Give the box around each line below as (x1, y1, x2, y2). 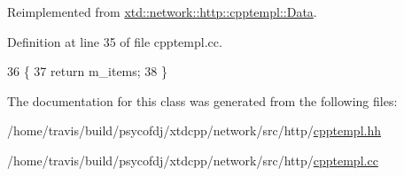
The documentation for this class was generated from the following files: (7, 91, 398, 110)
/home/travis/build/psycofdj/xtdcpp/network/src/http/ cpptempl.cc (7, 150, 378, 169)
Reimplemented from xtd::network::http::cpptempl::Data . (7, 3, 317, 20)
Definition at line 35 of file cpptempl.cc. (7, 32, 222, 50)
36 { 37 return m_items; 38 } (7, 62, 167, 80)
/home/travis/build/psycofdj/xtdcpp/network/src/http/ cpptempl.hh (7, 121, 381, 140)
